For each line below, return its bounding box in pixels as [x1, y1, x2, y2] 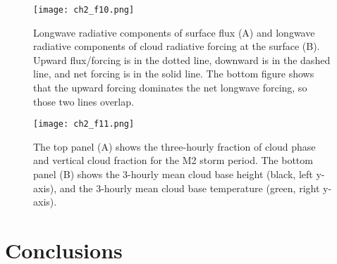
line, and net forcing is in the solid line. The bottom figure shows [33, 66, 314, 81]
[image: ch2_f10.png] [33, 5, 135, 15]
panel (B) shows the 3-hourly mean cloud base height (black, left [33, 167, 313, 182]
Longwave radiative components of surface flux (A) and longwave [33, 25, 315, 39]
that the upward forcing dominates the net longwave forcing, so [33, 80, 307, 95]
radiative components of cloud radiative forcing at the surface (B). [33, 39, 320, 54]
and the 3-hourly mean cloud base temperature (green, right [59, 180, 320, 195]
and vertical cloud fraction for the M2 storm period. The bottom [33, 153, 313, 168]
